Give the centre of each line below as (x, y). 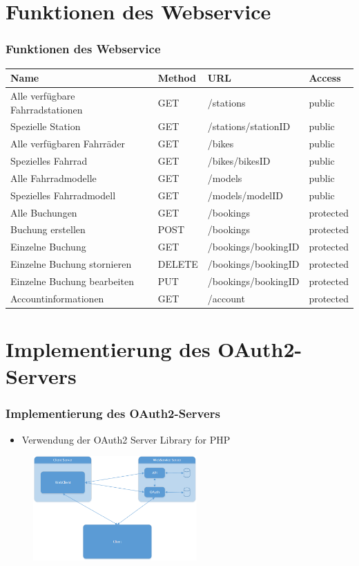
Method (177, 78)
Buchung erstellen (48, 229)
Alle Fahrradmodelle (54, 177)
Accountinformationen (57, 298)
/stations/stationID (249, 126)
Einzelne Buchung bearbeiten (72, 281)
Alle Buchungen (44, 212)
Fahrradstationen (47, 109)
